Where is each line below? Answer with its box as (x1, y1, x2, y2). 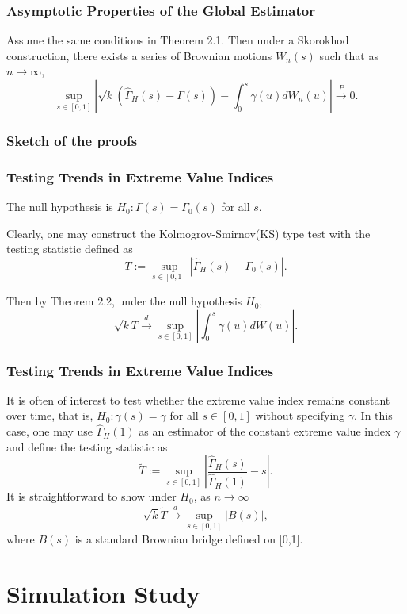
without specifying (255, 407, 345, 424)
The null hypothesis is (6, 198, 113, 215)
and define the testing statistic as (6, 438, 168, 455)
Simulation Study (6, 577, 200, 609)
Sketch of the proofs (6, 130, 138, 150)
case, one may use (6, 423, 93, 439)
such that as (319, 47, 378, 63)
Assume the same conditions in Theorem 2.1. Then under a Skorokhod (6, 32, 349, 48)
